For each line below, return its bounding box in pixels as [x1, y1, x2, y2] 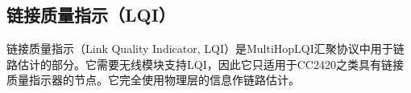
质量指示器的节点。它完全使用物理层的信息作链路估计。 [6, 71, 300, 88]
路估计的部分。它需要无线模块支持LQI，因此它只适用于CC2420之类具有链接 [6, 55, 404, 72]
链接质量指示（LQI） [6, 2, 176, 27]
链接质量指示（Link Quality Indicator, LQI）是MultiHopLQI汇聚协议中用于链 [6, 40, 405, 57]
